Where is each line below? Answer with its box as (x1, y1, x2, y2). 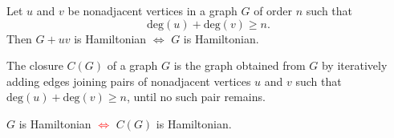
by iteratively (321, 57, 388, 74)
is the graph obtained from (173, 57, 306, 74)
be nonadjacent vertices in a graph (67, 2, 238, 18)
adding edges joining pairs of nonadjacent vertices (6, 72, 251, 89)
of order (254, 2, 293, 18)
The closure (6, 57, 63, 74)
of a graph (107, 57, 158, 74)
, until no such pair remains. (126, 88, 266, 105)
